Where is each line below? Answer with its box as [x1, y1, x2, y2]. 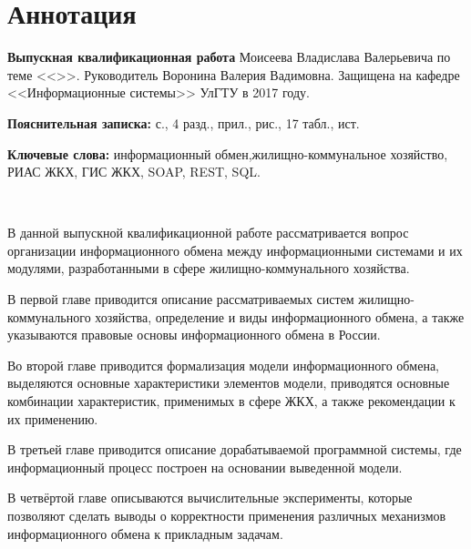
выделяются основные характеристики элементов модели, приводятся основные [7, 373, 450, 392]
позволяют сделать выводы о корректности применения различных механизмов [7, 506, 446, 524]
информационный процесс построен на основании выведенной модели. [7, 457, 403, 476]
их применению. [7, 409, 98, 428]
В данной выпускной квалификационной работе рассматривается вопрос [7, 223, 409, 242]
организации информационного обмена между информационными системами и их [7, 240, 463, 259]
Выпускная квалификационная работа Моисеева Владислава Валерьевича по [7, 47, 451, 66]
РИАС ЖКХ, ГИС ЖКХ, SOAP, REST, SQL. [7, 162, 261, 181]
